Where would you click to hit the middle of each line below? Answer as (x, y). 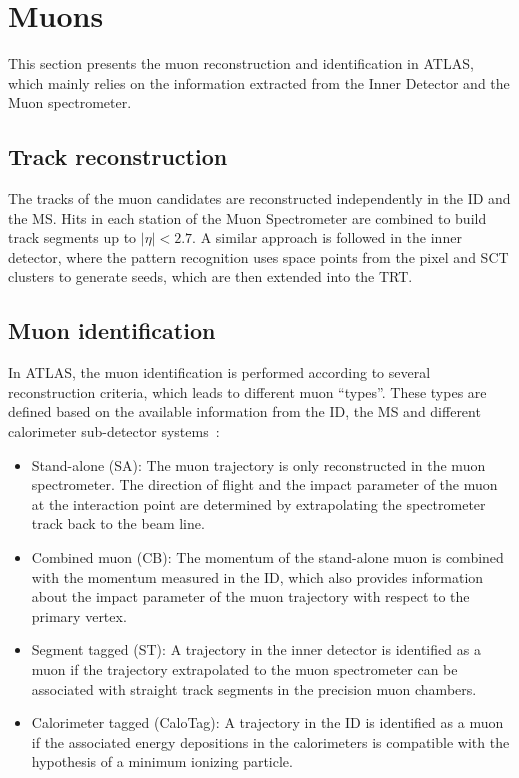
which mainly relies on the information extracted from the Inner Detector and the (259, 82)
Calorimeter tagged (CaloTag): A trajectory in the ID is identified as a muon (267, 722)
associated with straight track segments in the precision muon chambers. (254, 688)
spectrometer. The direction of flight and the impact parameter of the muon (264, 484)
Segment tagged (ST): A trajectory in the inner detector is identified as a (256, 649)
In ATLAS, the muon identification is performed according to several (219, 372)
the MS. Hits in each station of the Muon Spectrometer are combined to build (247, 217)
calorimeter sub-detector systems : (114, 431)
